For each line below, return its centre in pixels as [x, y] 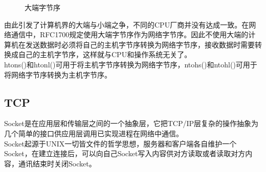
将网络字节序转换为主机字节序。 [58, 74]
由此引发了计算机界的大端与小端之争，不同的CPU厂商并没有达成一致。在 [127, 24]
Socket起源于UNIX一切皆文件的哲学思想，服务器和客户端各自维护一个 [120, 143]
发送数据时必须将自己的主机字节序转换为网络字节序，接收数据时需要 [140, 44]
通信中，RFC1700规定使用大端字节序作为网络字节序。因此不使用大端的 [130, 34]
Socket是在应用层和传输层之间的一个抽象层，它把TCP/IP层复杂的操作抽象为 [131, 123]
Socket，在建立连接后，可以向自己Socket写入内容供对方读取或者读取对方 [125, 153]
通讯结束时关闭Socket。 [57, 163]
